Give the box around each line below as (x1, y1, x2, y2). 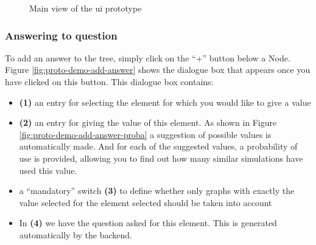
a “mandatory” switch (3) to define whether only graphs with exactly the (19, 184, 295, 197)
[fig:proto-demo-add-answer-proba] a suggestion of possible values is (19, 128, 272, 140)
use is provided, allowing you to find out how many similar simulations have (19, 151, 303, 164)
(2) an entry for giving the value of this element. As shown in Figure (19, 116, 277, 129)
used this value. (19, 164, 77, 176)
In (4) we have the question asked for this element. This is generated (19, 216, 277, 229)
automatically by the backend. (19, 228, 132, 241)
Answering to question (5, 27, 118, 43)
